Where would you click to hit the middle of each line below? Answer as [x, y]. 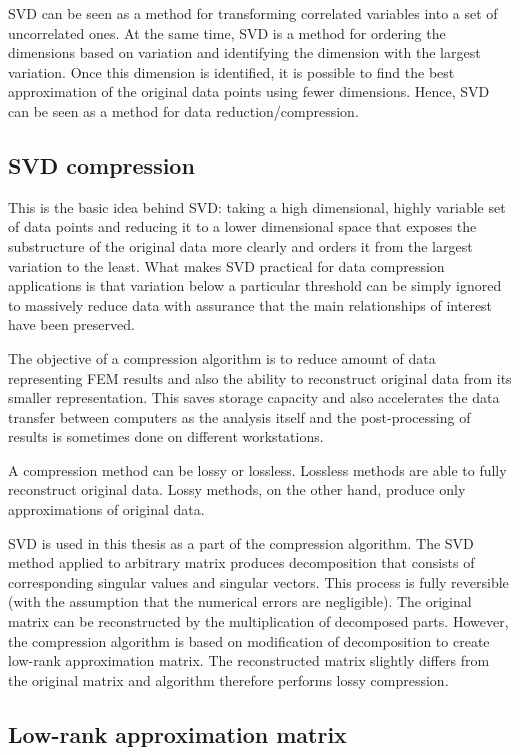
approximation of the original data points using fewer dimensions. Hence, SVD [249, 91]
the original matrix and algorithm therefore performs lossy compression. [228, 679]
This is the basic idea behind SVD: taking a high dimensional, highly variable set [257, 206]
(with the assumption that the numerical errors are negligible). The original [240, 601]
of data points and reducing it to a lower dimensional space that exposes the [242, 226]
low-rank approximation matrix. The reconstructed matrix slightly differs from [249, 660]
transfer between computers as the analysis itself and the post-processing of [239, 416]
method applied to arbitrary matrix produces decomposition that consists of [241, 562]
